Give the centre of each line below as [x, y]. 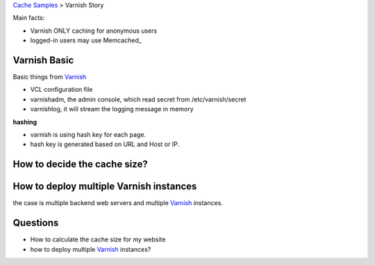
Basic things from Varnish [50, 77]
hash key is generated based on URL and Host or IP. [105, 144]
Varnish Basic [43, 60]
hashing [25, 122]
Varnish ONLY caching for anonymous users [94, 31]
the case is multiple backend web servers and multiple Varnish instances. [118, 203]
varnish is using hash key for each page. [88, 135]
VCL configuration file [61, 90]
